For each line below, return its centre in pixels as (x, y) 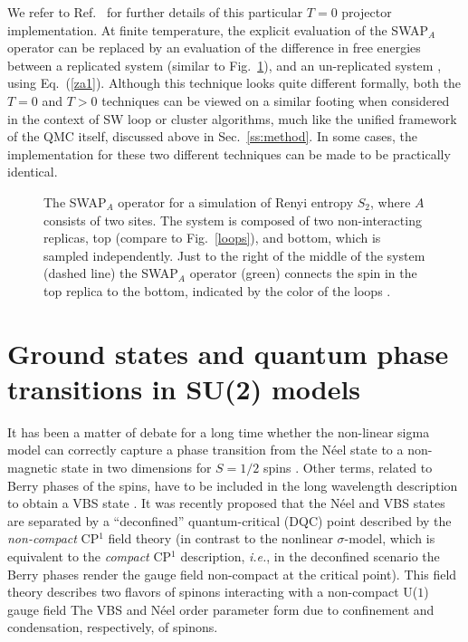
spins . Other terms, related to (348, 467)
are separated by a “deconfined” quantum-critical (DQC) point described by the (229, 520)
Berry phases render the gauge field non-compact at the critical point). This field (232, 574)
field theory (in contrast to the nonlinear (220, 538)
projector (367, 12)
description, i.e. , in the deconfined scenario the (310, 556)
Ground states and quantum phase (228, 353)
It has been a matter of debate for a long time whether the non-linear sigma (219, 431)
